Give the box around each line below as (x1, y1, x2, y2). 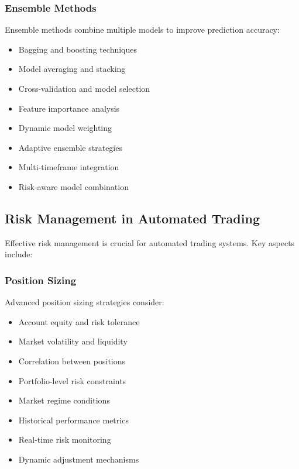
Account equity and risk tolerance (18, 315, 140, 327)
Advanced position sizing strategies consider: (5, 296, 164, 308)
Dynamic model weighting (18, 122, 112, 134)
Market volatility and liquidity (18, 335, 128, 347)
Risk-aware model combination (18, 180, 129, 192)
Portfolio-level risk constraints (18, 374, 126, 387)
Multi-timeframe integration (18, 161, 119, 173)
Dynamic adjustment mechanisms (18, 453, 139, 465)
